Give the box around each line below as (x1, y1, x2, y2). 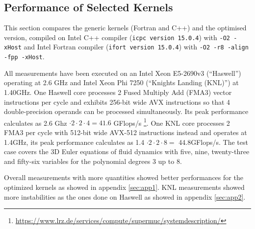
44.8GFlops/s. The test (178, 137, 248, 147)
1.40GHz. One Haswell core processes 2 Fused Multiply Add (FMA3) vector (4, 87, 232, 97)
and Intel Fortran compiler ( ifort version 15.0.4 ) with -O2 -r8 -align (24, 42, 249, 52)
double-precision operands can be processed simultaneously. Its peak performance (4, 106, 249, 116)
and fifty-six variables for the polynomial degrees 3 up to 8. (4, 156, 182, 166)
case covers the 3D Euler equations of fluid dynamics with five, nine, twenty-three (4, 146, 250, 157)
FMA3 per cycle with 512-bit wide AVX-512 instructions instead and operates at (4, 127, 247, 137)
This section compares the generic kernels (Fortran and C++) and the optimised (4, 23, 247, 33)
